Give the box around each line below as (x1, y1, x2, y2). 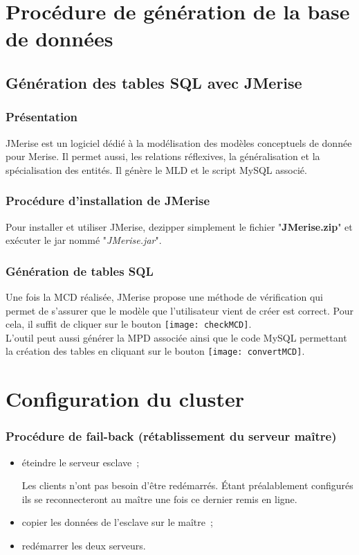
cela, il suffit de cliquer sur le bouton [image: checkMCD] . (6, 317, 252, 331)
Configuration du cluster (6, 385, 245, 413)
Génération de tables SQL (6, 262, 154, 279)
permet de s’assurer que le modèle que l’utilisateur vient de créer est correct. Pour (6, 303, 353, 317)
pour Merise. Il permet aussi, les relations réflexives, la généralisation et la (6, 149, 320, 164)
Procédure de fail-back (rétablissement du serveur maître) (6, 428, 337, 445)
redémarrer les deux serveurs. (21, 538, 146, 553)
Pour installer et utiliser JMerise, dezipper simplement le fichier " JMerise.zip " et (6, 219, 353, 234)
